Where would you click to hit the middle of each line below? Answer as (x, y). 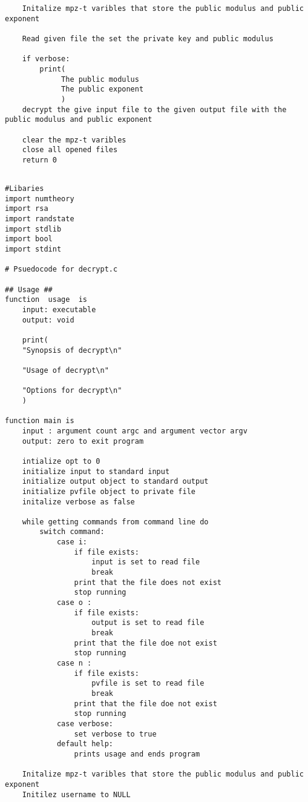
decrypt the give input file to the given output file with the (154, 109)
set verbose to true (115, 734)
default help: (85, 744)
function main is (40, 421)
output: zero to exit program (83, 441)
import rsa (27, 209)
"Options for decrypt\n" (72, 391)
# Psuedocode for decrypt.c (61, 269)
